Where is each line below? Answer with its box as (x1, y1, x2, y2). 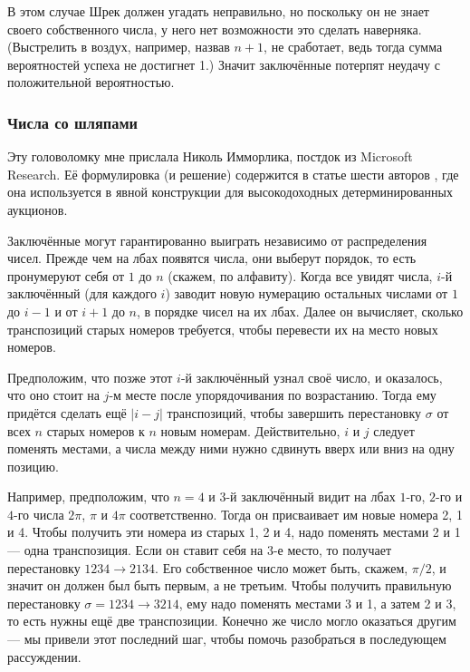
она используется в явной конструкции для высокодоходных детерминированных (7, 182, 453, 201)
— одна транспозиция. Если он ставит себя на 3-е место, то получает (7, 541, 392, 560)
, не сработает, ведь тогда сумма (264, 37, 443, 56)
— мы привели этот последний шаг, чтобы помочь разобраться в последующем (7, 629, 446, 648)
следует (373, 421, 415, 440)
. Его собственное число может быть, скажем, (155, 558, 408, 577)
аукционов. (7, 200, 68, 219)
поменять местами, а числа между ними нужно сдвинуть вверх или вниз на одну (7, 439, 455, 458)
